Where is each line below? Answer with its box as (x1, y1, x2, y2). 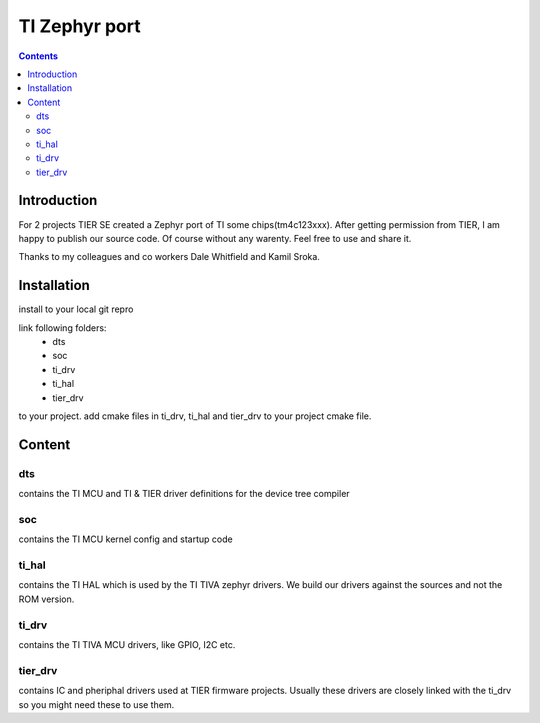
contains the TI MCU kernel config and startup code (18, 533, 234, 545)
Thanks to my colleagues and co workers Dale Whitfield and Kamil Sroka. (18, 251, 320, 263)
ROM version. (18, 593, 75, 605)
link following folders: (18, 321, 107, 334)
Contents (18, 50, 59, 62)
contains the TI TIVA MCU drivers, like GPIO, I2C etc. (18, 638, 236, 650)
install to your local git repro (18, 303, 134, 315)
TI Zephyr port (18, 15, 141, 37)
